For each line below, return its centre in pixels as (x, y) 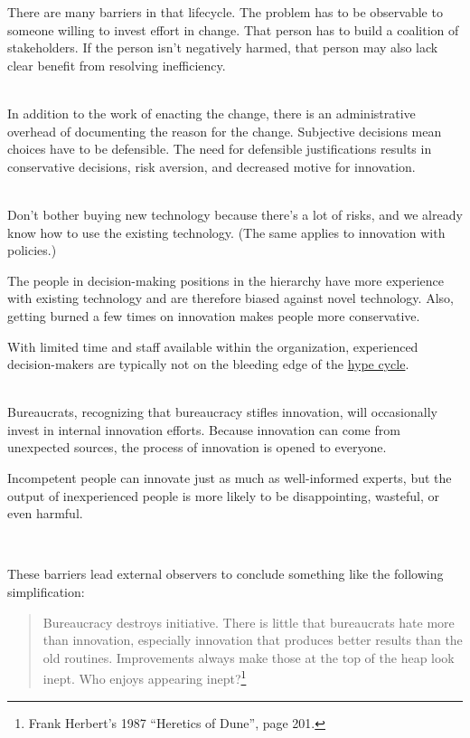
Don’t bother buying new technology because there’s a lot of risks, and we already (235, 214)
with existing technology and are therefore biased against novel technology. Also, (230, 298)
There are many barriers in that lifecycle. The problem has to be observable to (225, 12)
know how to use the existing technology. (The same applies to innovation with (226, 232)
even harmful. (45, 513)
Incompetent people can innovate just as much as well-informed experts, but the (230, 478)
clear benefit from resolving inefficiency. (117, 65)
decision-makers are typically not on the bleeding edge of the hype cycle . (208, 364)
